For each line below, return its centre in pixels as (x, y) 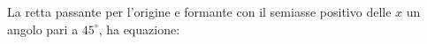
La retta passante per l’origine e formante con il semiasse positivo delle (199, 11)
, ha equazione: (139, 29)
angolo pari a (43, 29)
